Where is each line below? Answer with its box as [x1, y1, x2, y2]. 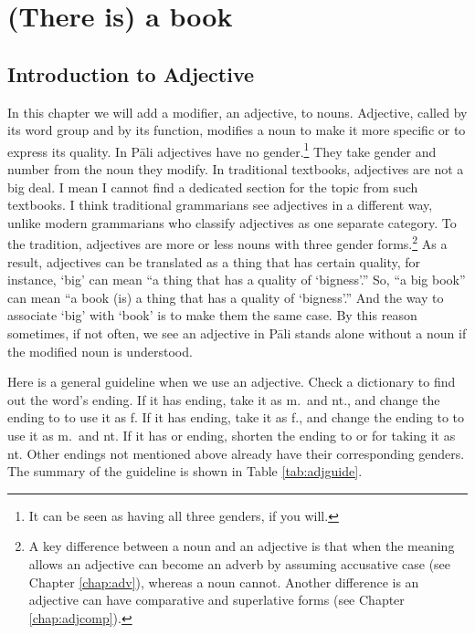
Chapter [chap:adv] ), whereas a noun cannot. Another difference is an [28, 572, 419, 591]
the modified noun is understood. [7, 341, 193, 360]
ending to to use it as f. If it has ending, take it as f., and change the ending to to [7, 408, 465, 427]
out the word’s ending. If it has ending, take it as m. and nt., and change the [7, 390, 440, 409]
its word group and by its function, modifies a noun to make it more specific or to [7, 120, 466, 140]
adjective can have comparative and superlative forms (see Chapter [28, 590, 405, 609]
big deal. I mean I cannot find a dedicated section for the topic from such [7, 177, 418, 196]
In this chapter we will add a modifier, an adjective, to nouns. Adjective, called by [7, 102, 468, 121]
